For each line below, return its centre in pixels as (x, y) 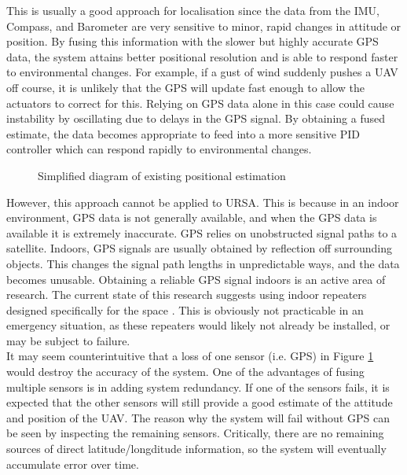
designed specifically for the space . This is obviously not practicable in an (185, 309)
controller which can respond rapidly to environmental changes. (159, 149)
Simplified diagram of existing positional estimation (162, 175)
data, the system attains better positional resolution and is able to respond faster (202, 56)
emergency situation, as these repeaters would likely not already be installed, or (198, 325)
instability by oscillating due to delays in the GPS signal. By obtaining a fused (196, 118)
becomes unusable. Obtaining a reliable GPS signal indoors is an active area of (196, 279)
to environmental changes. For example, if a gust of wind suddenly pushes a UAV (202, 72)
